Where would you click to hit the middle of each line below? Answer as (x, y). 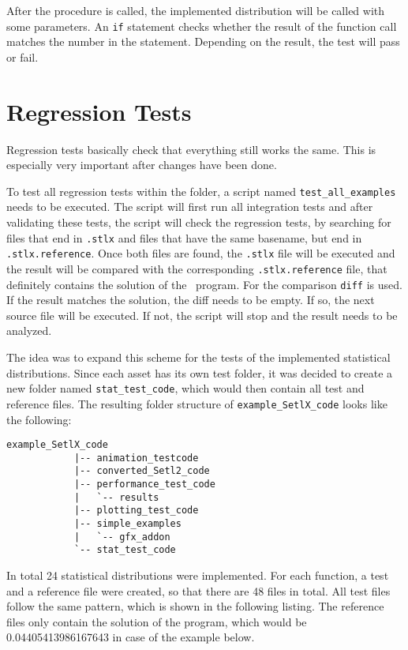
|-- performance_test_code (144, 485)
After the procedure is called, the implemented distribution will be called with (196, 10)
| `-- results (116, 497)
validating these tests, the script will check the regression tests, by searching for (199, 222)
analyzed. (29, 331)
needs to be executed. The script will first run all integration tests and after (190, 207)
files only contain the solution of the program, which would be (157, 621)
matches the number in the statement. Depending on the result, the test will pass (203, 41)
